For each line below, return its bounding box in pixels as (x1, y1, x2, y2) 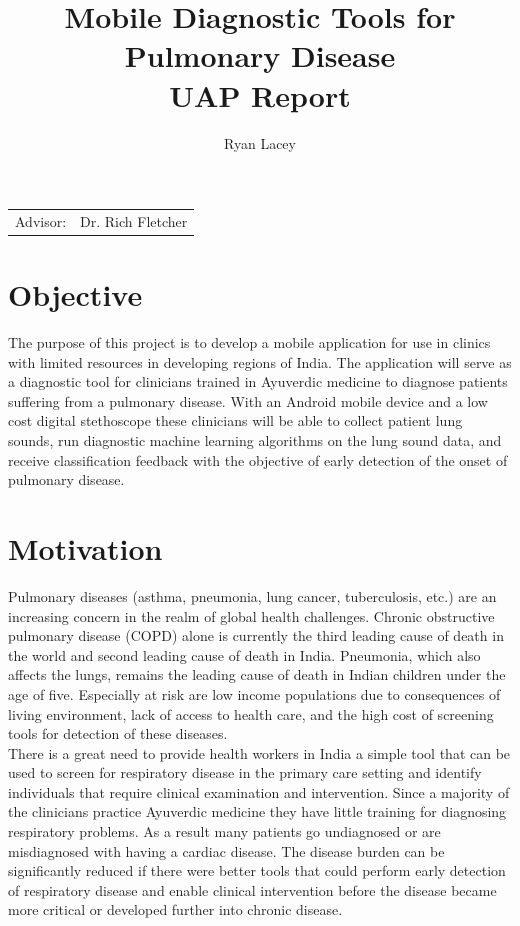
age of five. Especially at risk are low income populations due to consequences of (8, 683, 501, 704)
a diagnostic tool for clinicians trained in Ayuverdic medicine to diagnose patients (8, 371, 508, 392)
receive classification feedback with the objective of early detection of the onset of (8, 449, 508, 470)
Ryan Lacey (224, 132, 296, 153)
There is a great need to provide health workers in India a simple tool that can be (8, 742, 511, 763)
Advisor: (15, 210, 67, 231)
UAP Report (169, 74, 351, 115)
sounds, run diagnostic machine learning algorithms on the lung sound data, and (8, 430, 502, 451)
